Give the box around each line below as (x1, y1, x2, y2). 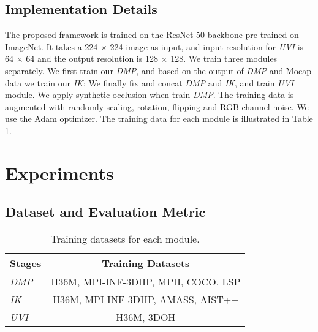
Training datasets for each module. (50, 232, 200, 246)
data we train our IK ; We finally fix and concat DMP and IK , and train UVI (5, 76, 294, 89)
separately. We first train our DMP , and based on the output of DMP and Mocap (5, 64, 312, 77)
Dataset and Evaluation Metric (5, 202, 206, 221)
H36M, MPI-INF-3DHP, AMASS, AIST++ (52, 292, 239, 307)
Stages (10, 256, 42, 271)
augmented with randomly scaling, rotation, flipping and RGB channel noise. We (5, 100, 309, 113)
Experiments (5, 160, 114, 185)
